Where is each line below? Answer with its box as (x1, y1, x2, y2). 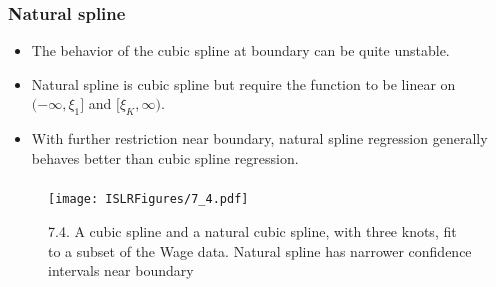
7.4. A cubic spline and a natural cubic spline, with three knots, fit (48, 220, 457, 241)
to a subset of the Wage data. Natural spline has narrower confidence (48, 240, 472, 261)
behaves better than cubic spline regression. (31, 147, 299, 168)
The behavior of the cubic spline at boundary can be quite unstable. (31, 40, 450, 61)
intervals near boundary (48, 260, 194, 281)
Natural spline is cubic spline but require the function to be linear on (31, 73, 456, 94)
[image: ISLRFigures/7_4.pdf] (48, 192, 249, 207)
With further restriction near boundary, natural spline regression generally (31, 128, 488, 149)
